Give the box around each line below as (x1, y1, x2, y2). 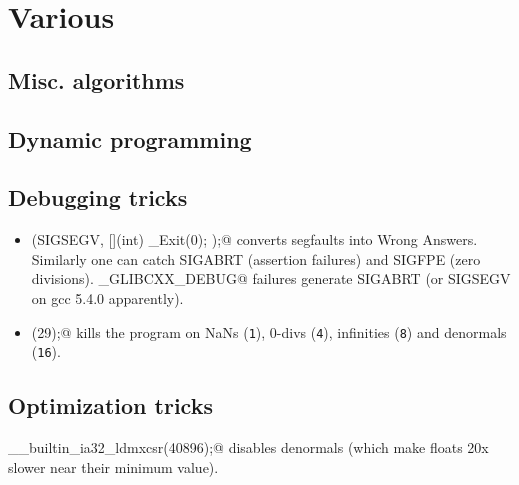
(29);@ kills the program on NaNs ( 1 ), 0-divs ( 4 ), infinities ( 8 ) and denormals (31, 321, 507, 342)
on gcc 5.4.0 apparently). (31, 287, 184, 308)
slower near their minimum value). (8, 456, 219, 477)
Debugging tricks (8, 182, 188, 213)
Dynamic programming (8, 123, 252, 154)
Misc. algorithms (8, 64, 185, 95)
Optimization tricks (8, 390, 213, 421)
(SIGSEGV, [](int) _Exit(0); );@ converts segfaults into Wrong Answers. (31, 229, 478, 250)
